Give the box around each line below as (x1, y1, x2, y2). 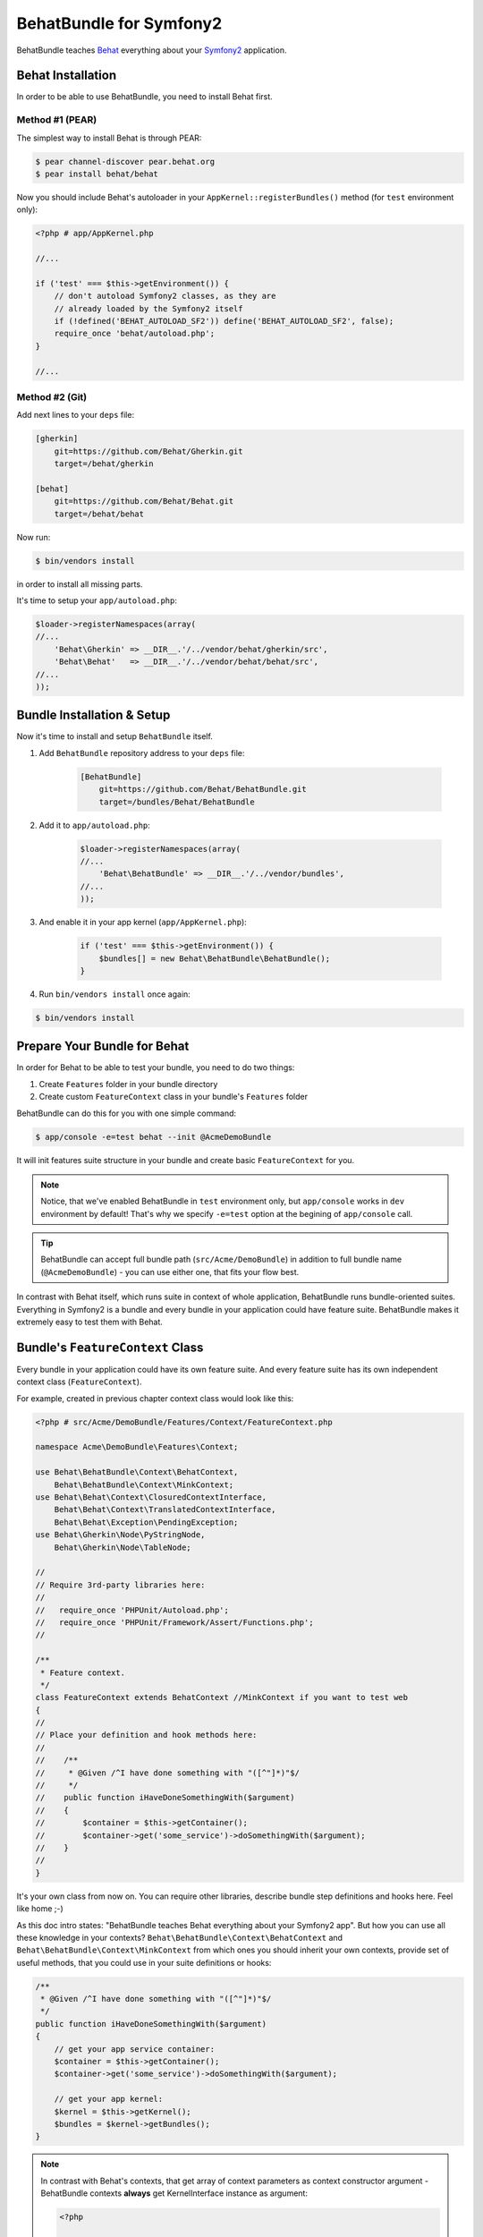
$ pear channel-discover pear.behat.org (35, 157, 215, 166)
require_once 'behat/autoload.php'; (54, 328, 215, 339)
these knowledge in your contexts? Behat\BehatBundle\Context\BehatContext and (16, 1932, 343, 1943)
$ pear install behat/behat (35, 168, 158, 179)
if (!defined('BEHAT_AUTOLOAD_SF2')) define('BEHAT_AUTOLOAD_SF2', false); (54, 316, 394, 327)
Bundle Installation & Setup (16, 708, 171, 723)
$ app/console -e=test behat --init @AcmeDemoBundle (35, 1132, 272, 1142)
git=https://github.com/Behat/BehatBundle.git (98, 784, 308, 795)
